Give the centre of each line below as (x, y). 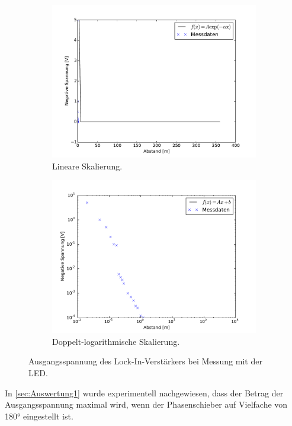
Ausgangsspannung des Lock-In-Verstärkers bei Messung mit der (145, 361)
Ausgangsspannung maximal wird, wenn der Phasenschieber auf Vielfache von (146, 404)
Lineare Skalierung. (87, 166)
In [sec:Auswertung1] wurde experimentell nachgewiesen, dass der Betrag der (144, 393)
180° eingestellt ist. (39, 416)
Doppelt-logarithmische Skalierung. (116, 341)
